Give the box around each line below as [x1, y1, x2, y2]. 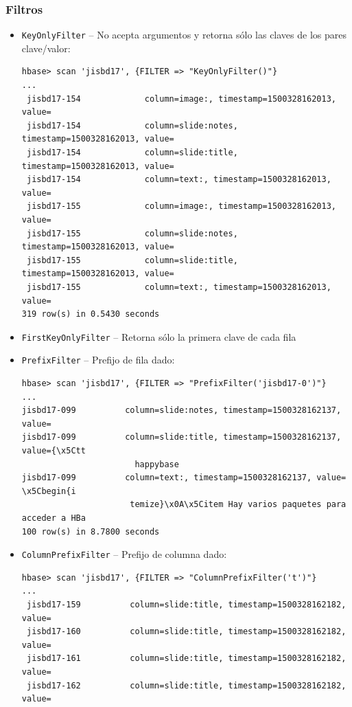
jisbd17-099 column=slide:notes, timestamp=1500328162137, [21, 405, 342, 416]
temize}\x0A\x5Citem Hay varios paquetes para [130, 500, 347, 510]
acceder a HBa [21, 513, 86, 523]
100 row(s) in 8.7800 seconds [21, 526, 160, 537]
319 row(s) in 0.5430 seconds [21, 309, 160, 319]
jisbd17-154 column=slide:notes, [26, 120, 238, 131]
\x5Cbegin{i [21, 486, 76, 496]
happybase [134, 459, 179, 469]
